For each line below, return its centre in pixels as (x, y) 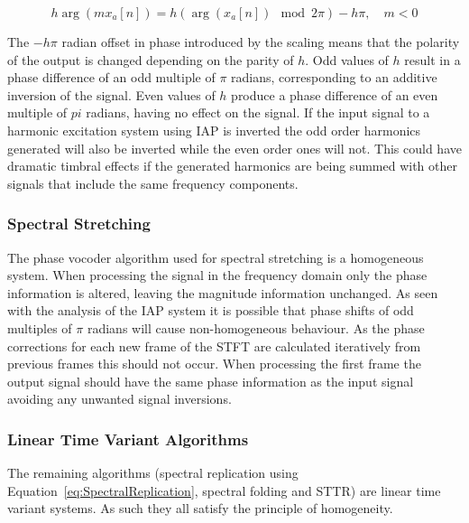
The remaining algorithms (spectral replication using (153, 473)
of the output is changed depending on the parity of (151, 59)
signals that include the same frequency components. (153, 183)
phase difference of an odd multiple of (111, 77)
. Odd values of (347, 59)
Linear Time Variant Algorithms (128, 439)
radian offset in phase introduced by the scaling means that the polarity (261, 42)
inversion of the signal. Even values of (111, 94)
